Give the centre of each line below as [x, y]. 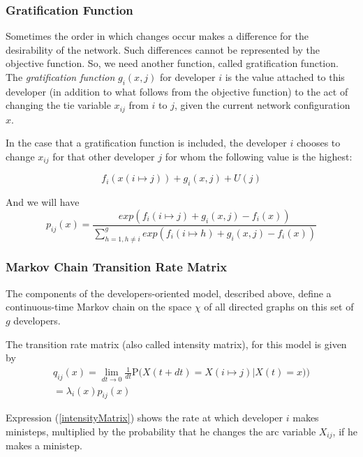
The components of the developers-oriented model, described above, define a [169, 293]
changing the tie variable [58, 105]
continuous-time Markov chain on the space [99, 307]
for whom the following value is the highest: [259, 157]
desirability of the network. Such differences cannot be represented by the [163, 49]
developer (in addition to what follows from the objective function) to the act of [177, 91]
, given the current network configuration [262, 105]
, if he [345, 431]
